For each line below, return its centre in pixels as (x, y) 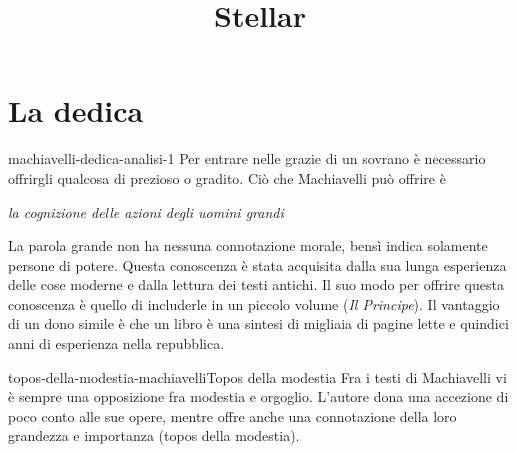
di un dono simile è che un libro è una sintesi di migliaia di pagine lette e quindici (258, 323)
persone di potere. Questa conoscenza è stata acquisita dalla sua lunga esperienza (257, 264)
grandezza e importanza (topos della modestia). (154, 435)
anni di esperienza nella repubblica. (116, 343)
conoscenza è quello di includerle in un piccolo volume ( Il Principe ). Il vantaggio (254, 303)
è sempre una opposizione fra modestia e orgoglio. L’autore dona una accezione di (258, 396)
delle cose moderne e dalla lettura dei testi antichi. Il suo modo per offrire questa (256, 284)
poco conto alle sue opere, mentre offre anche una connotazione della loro (232, 415)
